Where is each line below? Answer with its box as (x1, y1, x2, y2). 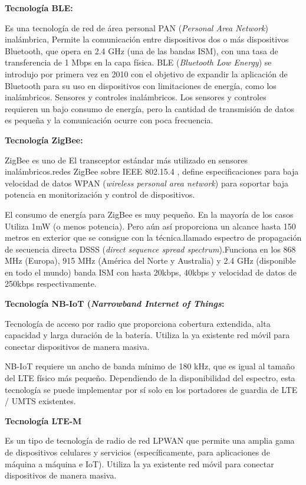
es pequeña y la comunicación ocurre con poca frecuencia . (5, 114, 213, 126)
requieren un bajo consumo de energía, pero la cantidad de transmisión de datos (5, 102, 294, 114)
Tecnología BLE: (5, 2, 73, 14)
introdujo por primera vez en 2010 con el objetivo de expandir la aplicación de (5, 67, 288, 80)
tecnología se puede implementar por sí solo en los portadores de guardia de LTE (5, 383, 298, 395)
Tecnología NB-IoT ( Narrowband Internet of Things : (5, 297, 225, 310)
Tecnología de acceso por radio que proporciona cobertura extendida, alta (5, 317, 271, 329)
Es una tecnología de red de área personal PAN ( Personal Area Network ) (5, 21, 268, 34)
